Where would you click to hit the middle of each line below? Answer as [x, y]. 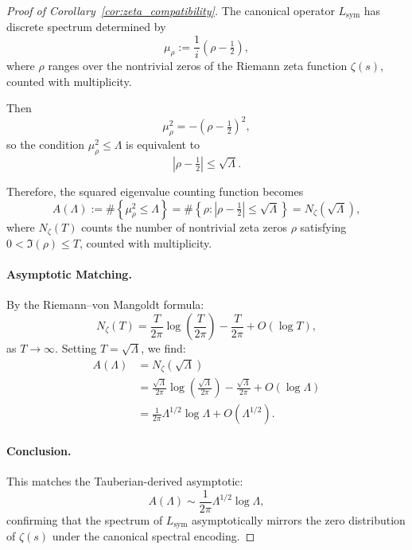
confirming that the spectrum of [85, 519]
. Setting [76, 348]
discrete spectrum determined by [86, 27]
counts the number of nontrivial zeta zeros [185, 226]
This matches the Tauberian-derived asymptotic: [125, 480]
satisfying [323, 226]
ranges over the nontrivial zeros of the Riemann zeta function [198, 66]
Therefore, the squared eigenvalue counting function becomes [155, 191]
